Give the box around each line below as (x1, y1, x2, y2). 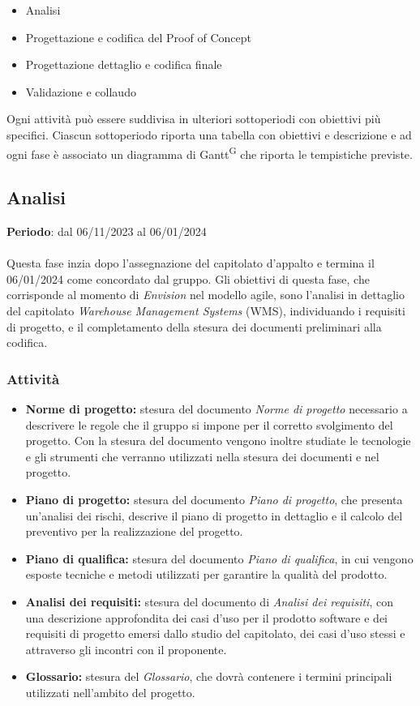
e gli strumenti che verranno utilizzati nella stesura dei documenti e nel (25, 447, 379, 464)
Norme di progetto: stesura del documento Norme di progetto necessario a (25, 400, 408, 417)
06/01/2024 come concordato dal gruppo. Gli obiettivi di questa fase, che (6, 270, 370, 287)
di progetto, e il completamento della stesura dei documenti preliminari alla (6, 318, 382, 335)
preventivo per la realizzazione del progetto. (25, 523, 243, 540)
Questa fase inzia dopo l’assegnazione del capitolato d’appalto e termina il (6, 255, 375, 272)
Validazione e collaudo (25, 83, 136, 100)
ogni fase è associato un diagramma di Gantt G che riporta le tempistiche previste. (6, 143, 413, 162)
